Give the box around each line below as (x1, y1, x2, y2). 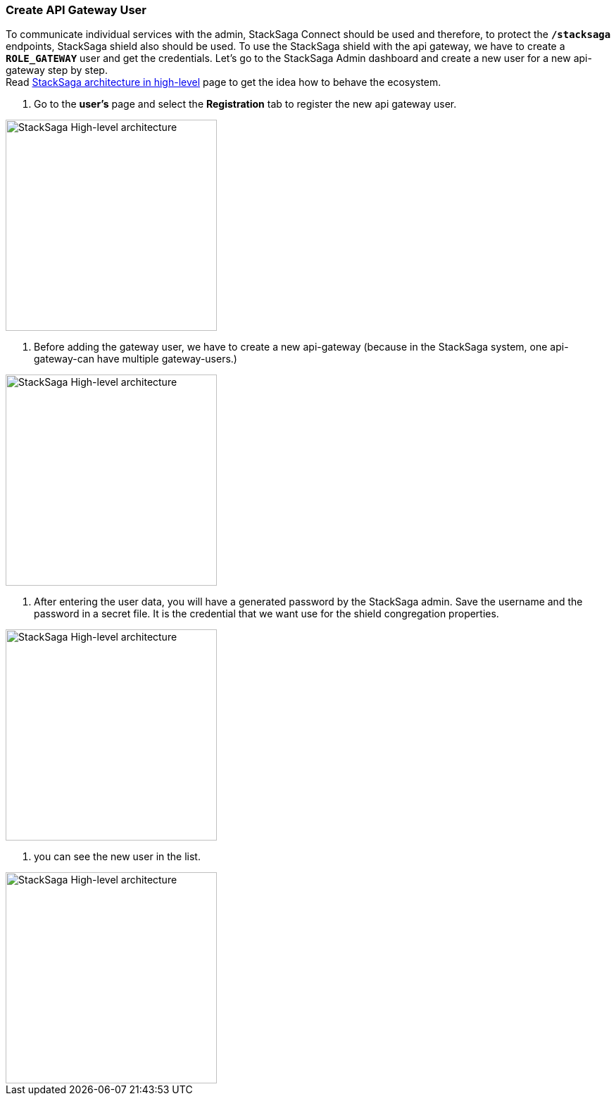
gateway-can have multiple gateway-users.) (34, 353, 237, 365)
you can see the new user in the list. (34, 850, 201, 863)
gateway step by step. (6, 64, 108, 77)
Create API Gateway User (6, 3, 146, 17)
